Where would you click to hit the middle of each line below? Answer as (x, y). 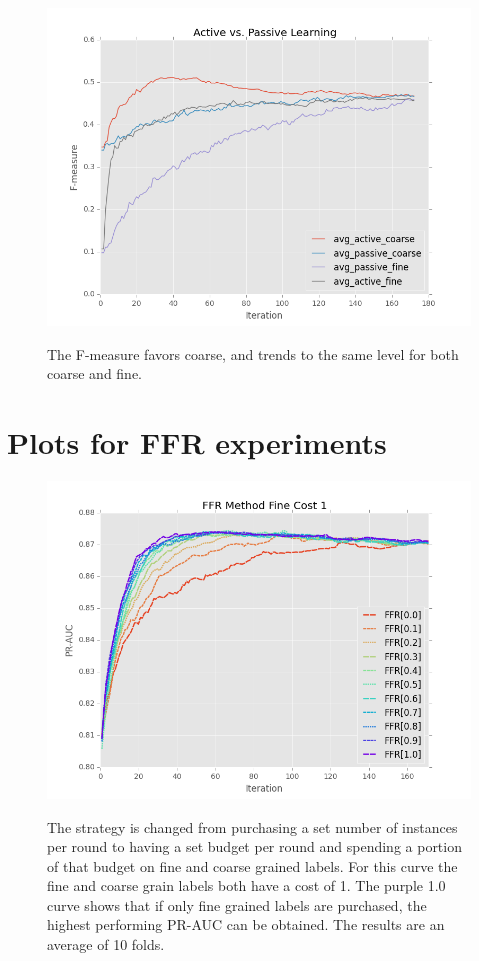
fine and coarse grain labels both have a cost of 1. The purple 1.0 (246, 885)
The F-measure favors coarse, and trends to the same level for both (253, 353)
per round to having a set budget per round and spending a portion (254, 846)
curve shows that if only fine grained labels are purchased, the (237, 904)
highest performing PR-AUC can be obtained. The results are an (246, 924)
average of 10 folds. (106, 944)
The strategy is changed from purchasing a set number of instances (252, 826)
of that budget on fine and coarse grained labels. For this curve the (252, 865)
